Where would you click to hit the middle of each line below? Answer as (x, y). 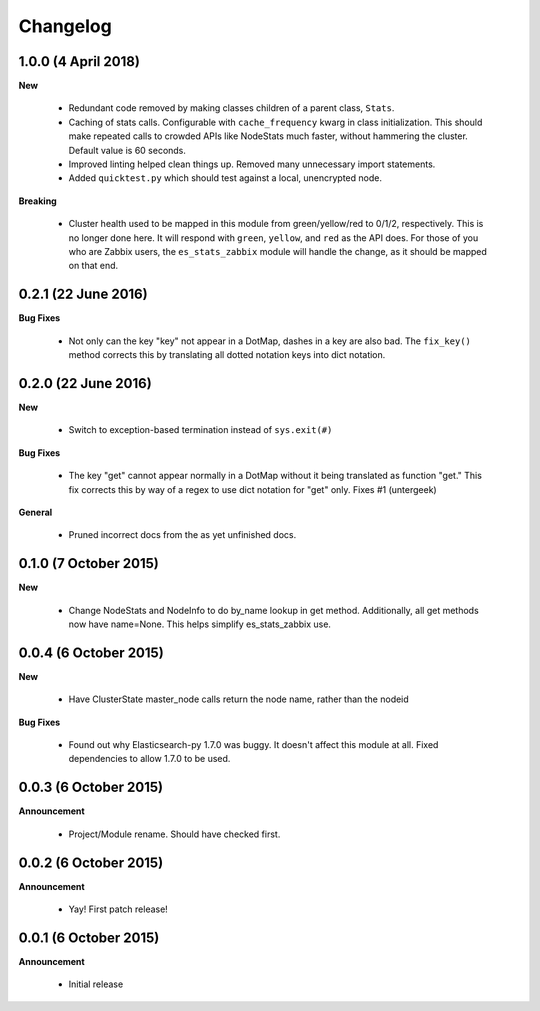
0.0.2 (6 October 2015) (91, 862)
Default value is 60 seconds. (127, 150)
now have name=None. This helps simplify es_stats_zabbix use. (200, 624)
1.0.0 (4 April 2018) (79, 61)
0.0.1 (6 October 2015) (89, 937)
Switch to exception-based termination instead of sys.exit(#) (200, 430)
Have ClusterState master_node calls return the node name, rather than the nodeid (238, 699)
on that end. (93, 266)
